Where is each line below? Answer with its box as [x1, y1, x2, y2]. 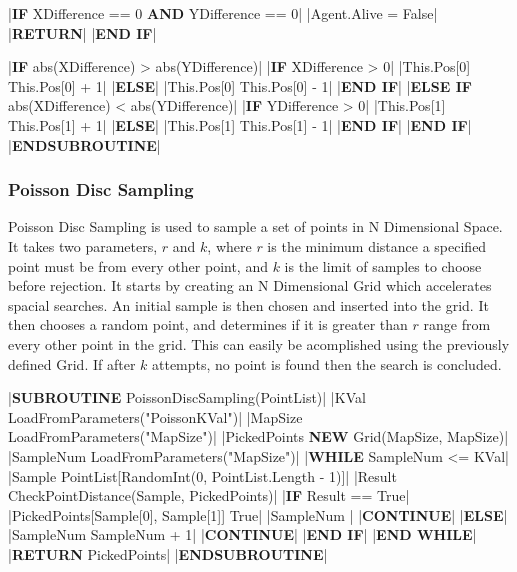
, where [207, 235, 252, 256]
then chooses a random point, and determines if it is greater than [8, 314, 408, 335]
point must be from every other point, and [8, 255, 268, 276]
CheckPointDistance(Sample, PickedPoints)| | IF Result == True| [8, 485, 410, 506]
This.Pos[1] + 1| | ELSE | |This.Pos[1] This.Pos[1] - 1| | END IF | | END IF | [8, 114, 472, 135]
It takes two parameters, [8, 235, 158, 256]
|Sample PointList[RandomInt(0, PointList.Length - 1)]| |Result [8, 465, 397, 486]
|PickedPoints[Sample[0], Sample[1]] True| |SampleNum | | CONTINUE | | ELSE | [8, 504, 508, 525]
